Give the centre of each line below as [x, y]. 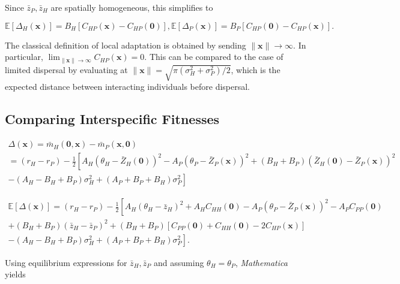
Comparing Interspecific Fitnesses [112, 119]
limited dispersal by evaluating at [66, 69]
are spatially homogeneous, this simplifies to [132, 7]
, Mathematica [261, 262]
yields [15, 274]
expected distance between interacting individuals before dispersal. [128, 87]
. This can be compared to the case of [214, 57]
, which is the [256, 69]
